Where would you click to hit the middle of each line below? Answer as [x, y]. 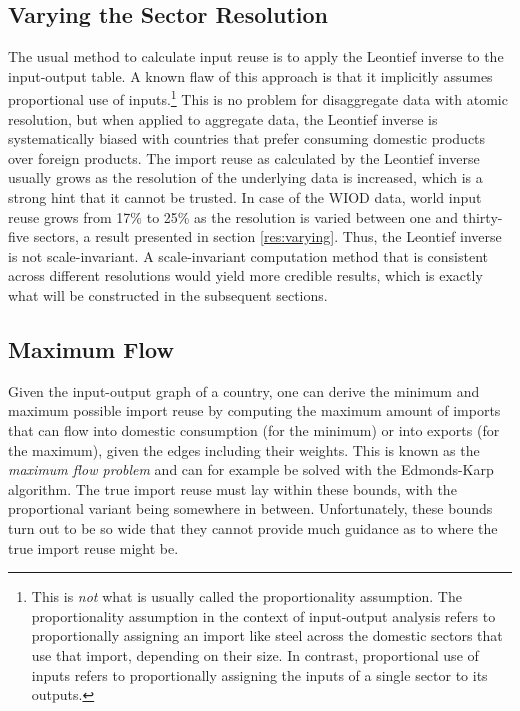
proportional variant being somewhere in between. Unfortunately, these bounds [250, 508]
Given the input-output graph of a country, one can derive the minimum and [244, 390]
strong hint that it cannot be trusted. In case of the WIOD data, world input [245, 197]
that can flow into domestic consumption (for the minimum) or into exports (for [254, 429]
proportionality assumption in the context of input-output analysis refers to [263, 615]
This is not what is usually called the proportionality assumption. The [246, 596]
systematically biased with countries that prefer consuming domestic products [247, 138]
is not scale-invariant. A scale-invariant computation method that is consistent [248, 255]
